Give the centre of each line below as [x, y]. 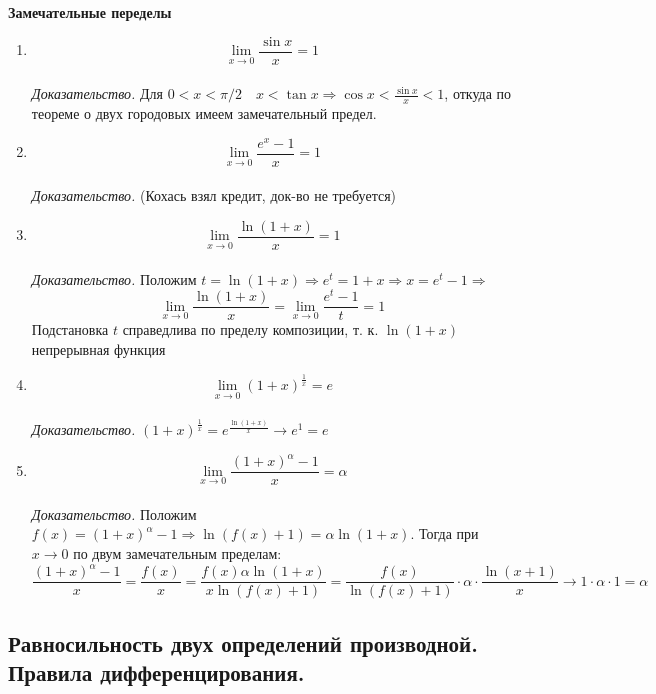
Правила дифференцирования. [156, 671]
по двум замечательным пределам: [177, 553]
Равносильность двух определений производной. [243, 642]
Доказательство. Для [97, 93]
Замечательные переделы [90, 12]
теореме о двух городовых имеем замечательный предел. [204, 113]
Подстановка [70, 329]
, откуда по [478, 93]
